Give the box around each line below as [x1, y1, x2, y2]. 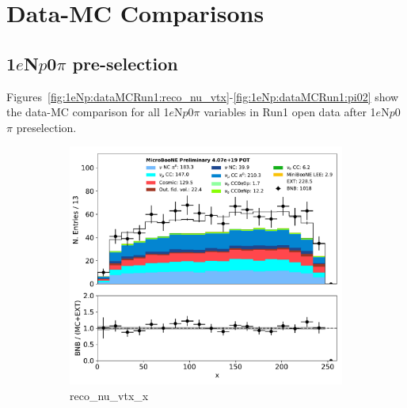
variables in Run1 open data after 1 [203, 104, 376, 120]
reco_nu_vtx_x [70, 387, 149, 403]
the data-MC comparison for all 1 [6, 104, 169, 120]
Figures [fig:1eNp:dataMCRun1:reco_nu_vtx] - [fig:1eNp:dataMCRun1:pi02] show [6, 88, 399, 104]
